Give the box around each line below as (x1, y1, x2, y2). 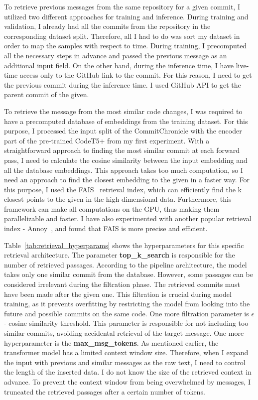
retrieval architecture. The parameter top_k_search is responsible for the (4, 250, 235, 260)
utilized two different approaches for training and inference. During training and (4, 11, 249, 21)
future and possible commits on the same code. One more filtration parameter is (4, 308, 249, 318)
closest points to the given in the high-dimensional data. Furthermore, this (4, 194, 232, 204)
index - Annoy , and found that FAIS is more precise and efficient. (4, 223, 208, 234)
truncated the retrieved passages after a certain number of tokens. (4, 386, 205, 397)
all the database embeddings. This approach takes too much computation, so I (4, 164, 243, 175)
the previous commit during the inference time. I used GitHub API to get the (4, 79, 241, 90)
